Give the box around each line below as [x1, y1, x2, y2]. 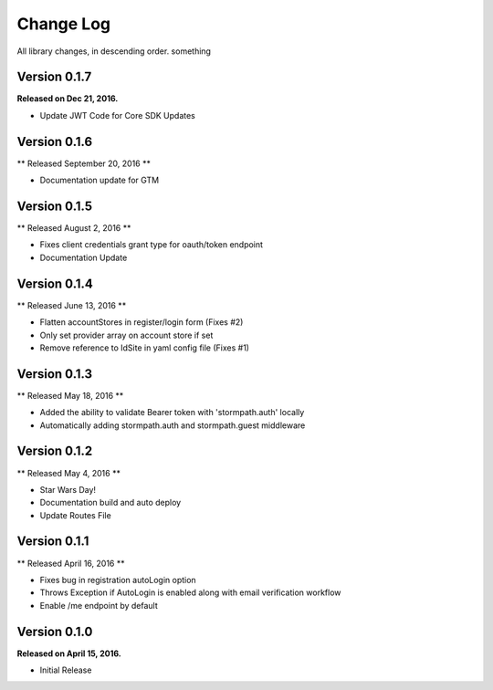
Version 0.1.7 [16, 69, 92, 85]
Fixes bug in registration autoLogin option [39, 574, 196, 585]
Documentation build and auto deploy [39, 497, 182, 508]
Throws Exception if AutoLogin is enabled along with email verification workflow [39, 587, 341, 598]
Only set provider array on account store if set [39, 329, 214, 340]
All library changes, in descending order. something [16, 46, 212, 57]
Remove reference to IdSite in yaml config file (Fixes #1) [39, 342, 250, 353]
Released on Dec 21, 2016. [16, 93, 119, 104]
